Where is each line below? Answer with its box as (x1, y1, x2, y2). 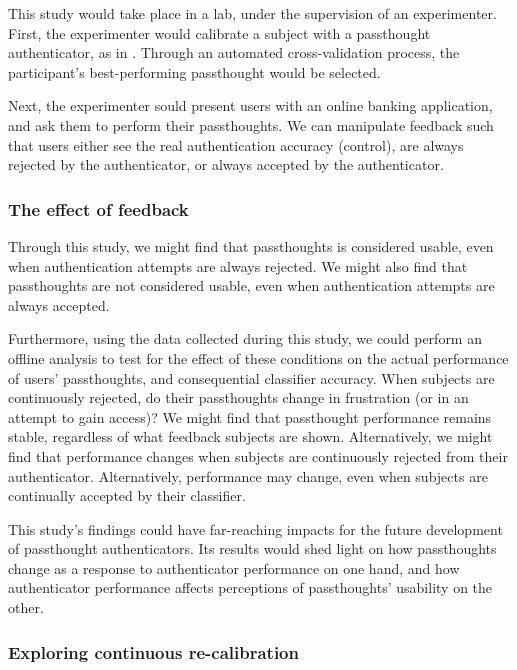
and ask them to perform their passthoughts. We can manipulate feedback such (8, 114, 494, 135)
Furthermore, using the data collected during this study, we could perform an (8, 328, 482, 349)
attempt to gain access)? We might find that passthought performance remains (8, 406, 492, 427)
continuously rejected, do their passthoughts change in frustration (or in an (8, 387, 469, 408)
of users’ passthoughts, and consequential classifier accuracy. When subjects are (8, 367, 495, 388)
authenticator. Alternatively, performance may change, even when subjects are (8, 465, 488, 486)
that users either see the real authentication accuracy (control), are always (8, 134, 464, 155)
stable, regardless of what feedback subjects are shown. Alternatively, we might (8, 426, 493, 447)
